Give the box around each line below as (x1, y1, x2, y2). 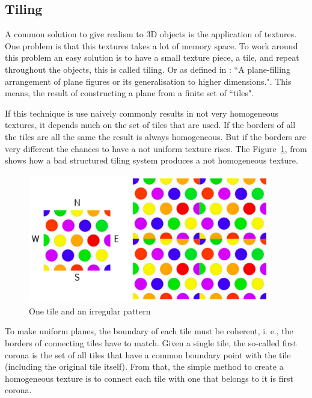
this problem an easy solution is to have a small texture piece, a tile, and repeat (5, 51, 299, 64)
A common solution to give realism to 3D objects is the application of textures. (5, 28, 297, 40)
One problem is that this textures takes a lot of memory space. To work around (5, 39, 298, 52)
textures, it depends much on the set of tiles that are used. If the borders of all (5, 118, 296, 131)
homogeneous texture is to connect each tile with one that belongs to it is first (5, 372, 293, 384)
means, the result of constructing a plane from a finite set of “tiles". (5, 87, 254, 99)
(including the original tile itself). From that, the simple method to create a (5, 360, 284, 373)
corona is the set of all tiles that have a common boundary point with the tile (5, 348, 291, 361)
